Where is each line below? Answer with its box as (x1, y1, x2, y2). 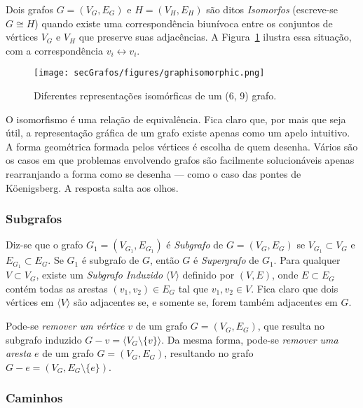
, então (150, 253, 179, 267)
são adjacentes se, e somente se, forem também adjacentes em (73, 295, 338, 309)
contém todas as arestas (6, 281, 108, 295)
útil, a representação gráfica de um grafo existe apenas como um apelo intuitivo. (6, 125, 350, 140)
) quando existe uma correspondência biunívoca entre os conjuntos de (34, 15, 333, 30)
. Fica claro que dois (251, 281, 338, 295)
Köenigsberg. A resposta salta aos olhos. (6, 180, 179, 195)
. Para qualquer (273, 253, 341, 267)
